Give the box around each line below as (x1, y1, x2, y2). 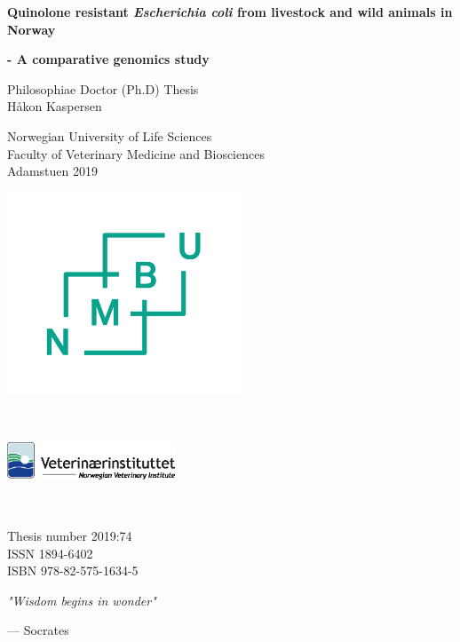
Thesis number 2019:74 (7, 527, 132, 545)
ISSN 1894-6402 (7, 543, 93, 562)
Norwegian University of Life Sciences (7, 126, 212, 145)
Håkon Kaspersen (7, 97, 102, 115)
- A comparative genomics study (7, 50, 210, 68)
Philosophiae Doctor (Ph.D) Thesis (7, 79, 199, 98)
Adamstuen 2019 (7, 162, 98, 180)
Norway (7, 20, 56, 38)
